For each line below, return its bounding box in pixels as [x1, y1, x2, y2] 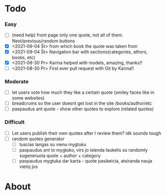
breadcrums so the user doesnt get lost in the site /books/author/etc [11, 100, 152, 106]
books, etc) [11, 54, 35, 60]
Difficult [4, 119, 25, 126]
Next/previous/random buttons [11, 38, 76, 44]
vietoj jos [19, 163, 38, 170]
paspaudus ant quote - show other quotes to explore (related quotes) [11, 106, 154, 112]
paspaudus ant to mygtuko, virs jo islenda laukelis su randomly [19, 147, 148, 153]
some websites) [11, 95, 45, 101]
